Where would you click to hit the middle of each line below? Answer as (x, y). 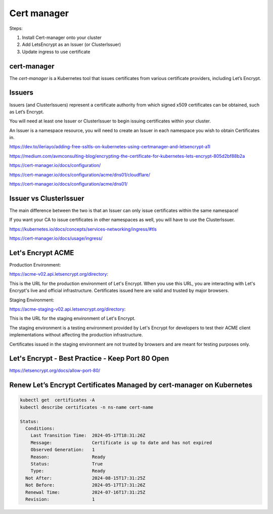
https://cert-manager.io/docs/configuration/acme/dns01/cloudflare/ (80, 175)
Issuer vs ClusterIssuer (47, 198)
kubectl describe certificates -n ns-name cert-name (87, 407)
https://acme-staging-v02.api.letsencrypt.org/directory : (67, 309)
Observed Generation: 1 (63, 450)
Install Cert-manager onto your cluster (62, 37)
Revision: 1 (60, 499)
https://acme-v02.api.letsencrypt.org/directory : (59, 274)
